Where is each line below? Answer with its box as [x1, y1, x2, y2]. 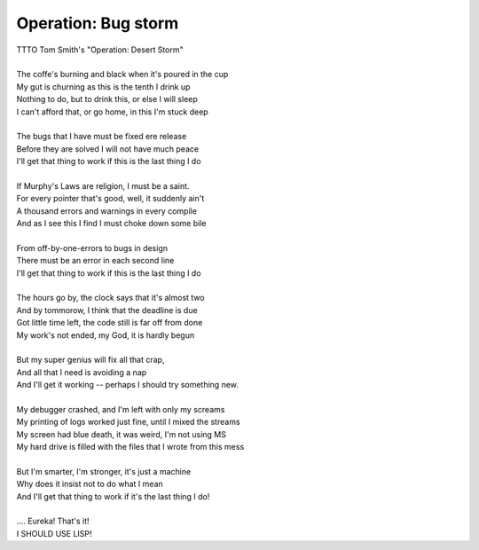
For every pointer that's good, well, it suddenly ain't [16, 193, 205, 204]
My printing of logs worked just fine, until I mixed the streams [16, 417, 240, 428]
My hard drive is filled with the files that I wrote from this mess [16, 442, 245, 452]
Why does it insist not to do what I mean [16, 479, 163, 490]
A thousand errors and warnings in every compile [16, 205, 197, 216]
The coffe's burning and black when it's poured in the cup [16, 69, 229, 80]
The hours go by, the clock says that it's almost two [16, 293, 205, 303]
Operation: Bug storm [16, 13, 179, 33]
